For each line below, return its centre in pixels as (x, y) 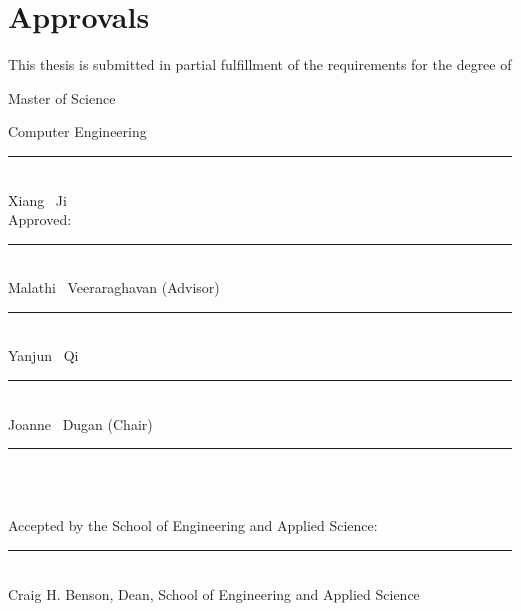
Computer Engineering (77, 131)
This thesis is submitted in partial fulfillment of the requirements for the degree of (260, 64)
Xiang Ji (37, 199)
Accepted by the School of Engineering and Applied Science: (193, 525)
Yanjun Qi (43, 355)
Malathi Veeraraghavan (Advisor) (114, 287)
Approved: (40, 219)
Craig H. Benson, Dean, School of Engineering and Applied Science (214, 593)
